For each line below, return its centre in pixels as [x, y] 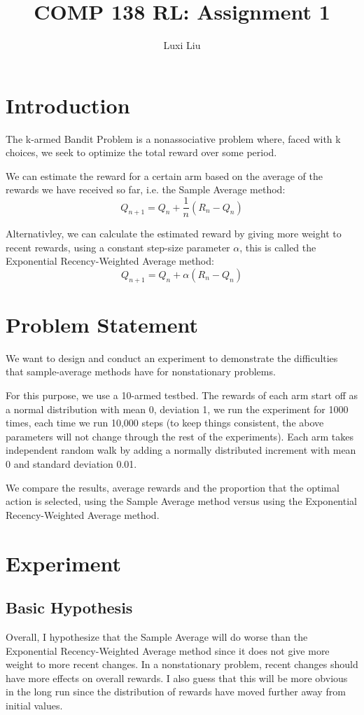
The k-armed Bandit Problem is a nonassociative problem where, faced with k [173, 138]
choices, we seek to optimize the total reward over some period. [141, 152]
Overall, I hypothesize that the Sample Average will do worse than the [157, 636]
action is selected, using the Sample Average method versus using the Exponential [181, 501]
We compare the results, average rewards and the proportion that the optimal [173, 487]
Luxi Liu [182, 45]
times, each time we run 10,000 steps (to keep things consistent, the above [165, 423]
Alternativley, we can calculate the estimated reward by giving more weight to [174, 234]
